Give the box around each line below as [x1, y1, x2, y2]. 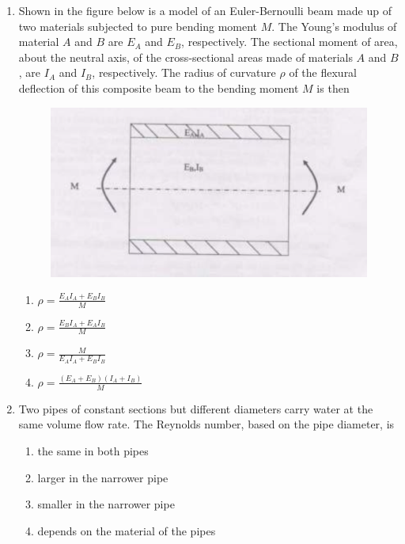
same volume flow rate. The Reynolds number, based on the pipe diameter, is [18, 416, 395, 432]
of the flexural [289, 64, 358, 81]
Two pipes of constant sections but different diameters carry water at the [18, 400, 373, 417]
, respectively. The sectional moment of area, [181, 33, 398, 50]
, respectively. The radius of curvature [92, 64, 276, 81]
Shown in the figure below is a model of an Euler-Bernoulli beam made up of [18, 2, 392, 18]
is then [316, 79, 350, 96]
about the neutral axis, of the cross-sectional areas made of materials [18, 48, 353, 65]
